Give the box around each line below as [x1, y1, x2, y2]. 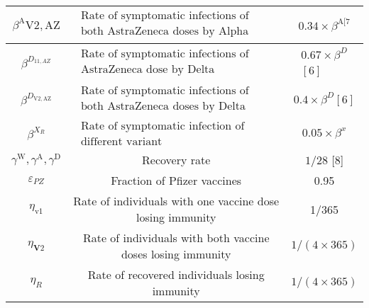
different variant [80, 135, 163, 147]
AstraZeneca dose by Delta [80, 63, 215, 75]
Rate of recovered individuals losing [87, 266, 265, 283]
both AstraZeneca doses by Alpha [80, 25, 249, 38]
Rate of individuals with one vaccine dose [73, 193, 280, 209]
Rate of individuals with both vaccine [82, 229, 270, 246]
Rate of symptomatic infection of [80, 120, 245, 132]
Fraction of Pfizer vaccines [111, 172, 242, 188]
